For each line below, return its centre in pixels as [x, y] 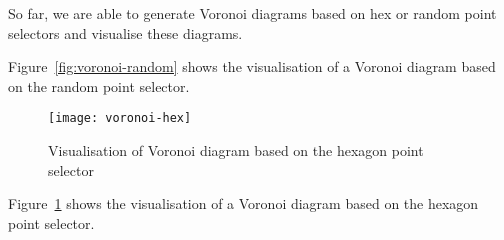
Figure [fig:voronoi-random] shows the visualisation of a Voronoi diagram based [252, 66]
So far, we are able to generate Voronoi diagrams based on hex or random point [252, 13]
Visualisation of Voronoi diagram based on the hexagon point [236, 150]
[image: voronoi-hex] [120, 118]
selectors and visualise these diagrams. [125, 32]
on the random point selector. [99, 85]
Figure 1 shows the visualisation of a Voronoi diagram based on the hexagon [243, 203]
